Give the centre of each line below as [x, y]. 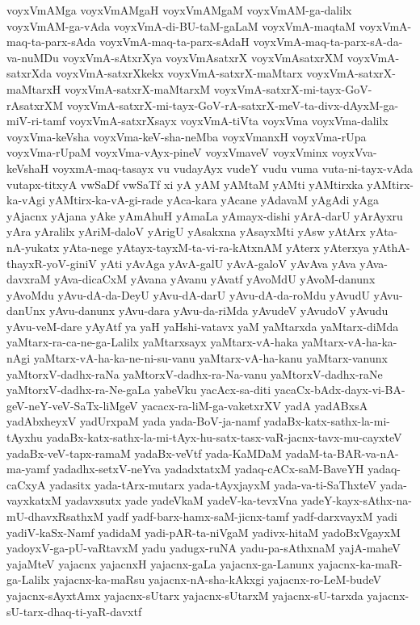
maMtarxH [34, 88]
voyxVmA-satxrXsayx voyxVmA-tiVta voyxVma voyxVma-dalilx [229, 121]
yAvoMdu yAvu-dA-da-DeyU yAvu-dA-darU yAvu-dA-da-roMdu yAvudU [188, 294]
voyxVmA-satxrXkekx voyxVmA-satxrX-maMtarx [179, 73]
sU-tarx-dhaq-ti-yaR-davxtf [74, 611]
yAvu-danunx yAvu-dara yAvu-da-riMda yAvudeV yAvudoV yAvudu [218, 310]
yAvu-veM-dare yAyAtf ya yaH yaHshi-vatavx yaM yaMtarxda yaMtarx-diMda [203, 326]
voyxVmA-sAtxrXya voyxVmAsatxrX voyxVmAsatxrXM [203, 57]
